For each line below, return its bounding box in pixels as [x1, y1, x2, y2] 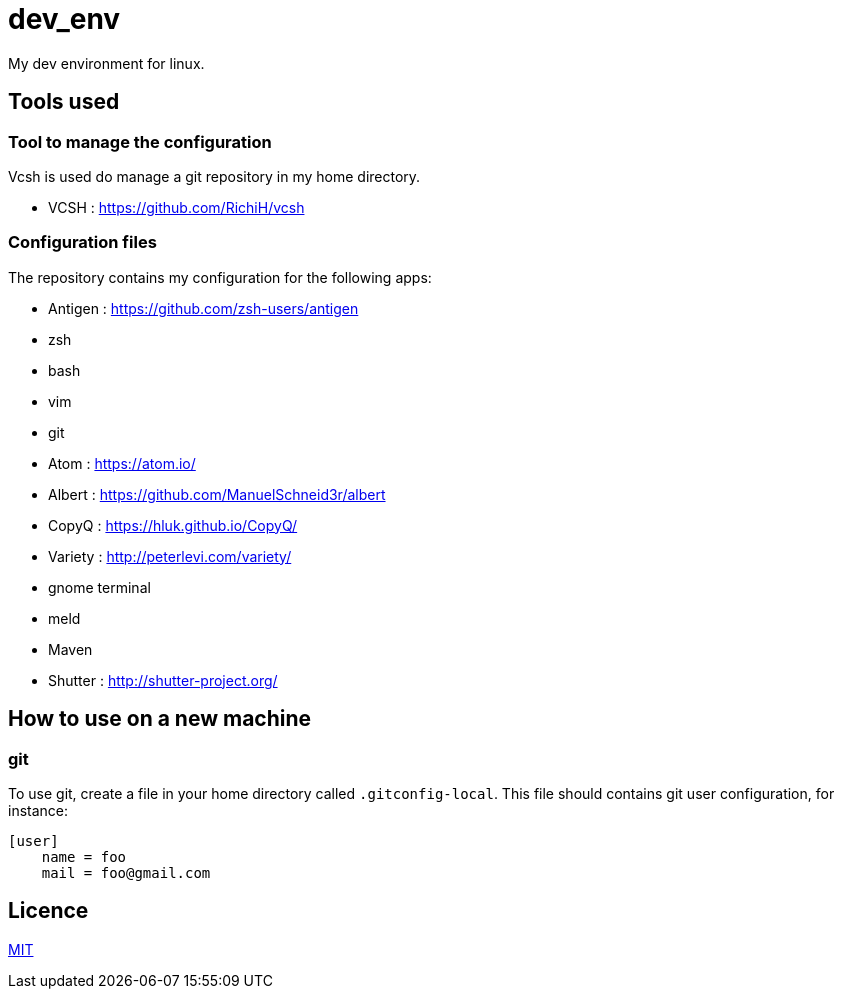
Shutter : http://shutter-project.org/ [48, 671, 278, 689]
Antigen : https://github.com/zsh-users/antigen [48, 299, 359, 317]
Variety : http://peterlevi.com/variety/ [48, 547, 292, 565]
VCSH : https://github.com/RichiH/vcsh [48, 198, 305, 216]
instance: [8, 801, 69, 819]
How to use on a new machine [8, 706, 312, 732]
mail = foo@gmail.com [41, 864, 211, 881]
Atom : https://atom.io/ [48, 454, 196, 472]
